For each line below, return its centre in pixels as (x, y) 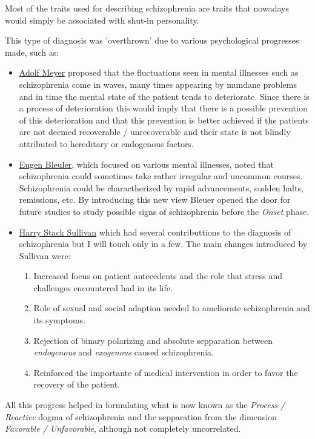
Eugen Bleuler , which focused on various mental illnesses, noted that (146, 164)
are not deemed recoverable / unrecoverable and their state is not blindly (155, 132)
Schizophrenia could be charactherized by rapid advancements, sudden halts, (161, 187)
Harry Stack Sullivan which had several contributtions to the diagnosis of (155, 232)
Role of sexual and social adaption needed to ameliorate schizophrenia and (172, 308)
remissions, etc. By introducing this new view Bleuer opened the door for (155, 200)
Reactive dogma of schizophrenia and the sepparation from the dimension (141, 416)
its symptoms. (59, 320)
